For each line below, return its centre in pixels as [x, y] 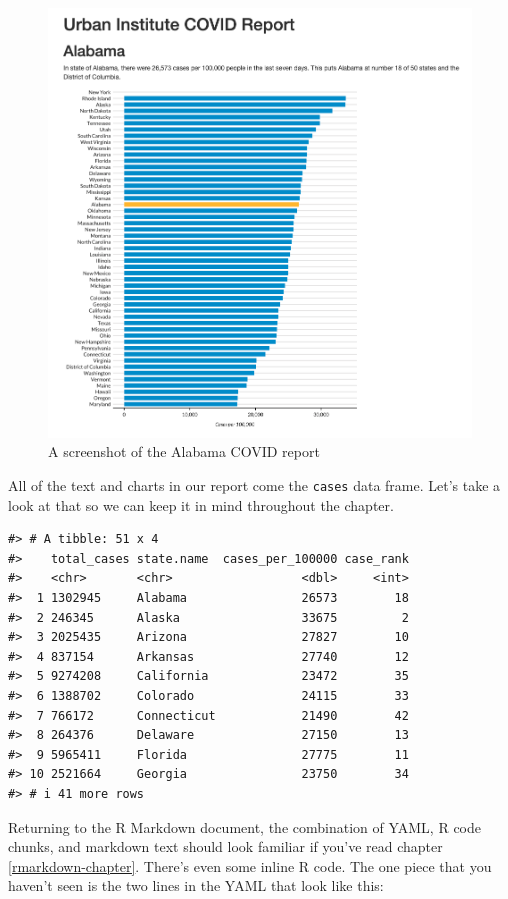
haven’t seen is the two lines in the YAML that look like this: [196, 885]
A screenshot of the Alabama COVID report [184, 451]
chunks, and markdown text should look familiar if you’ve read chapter [225, 846]
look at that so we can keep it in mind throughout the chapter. [201, 504]
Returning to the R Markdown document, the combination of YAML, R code [244, 826]
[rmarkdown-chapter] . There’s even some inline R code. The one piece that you [250, 865]
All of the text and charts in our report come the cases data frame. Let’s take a [254, 484]
